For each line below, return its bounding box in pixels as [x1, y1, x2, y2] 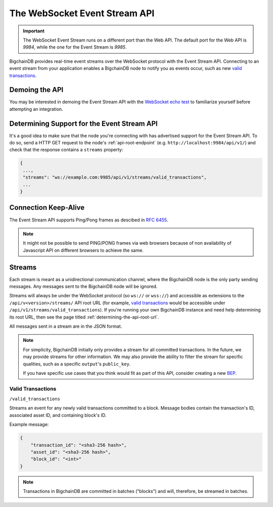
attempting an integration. [9, 106, 63, 112]
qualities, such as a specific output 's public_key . [23, 361, 131, 367]
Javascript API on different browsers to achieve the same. [23, 247, 144, 253]
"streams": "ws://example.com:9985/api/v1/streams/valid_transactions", [23, 175, 207, 180]
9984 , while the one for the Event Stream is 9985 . [23, 44, 127, 50]
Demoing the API [9, 86, 64, 94]
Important [23, 28, 45, 34]
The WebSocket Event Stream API [9, 8, 155, 19]
